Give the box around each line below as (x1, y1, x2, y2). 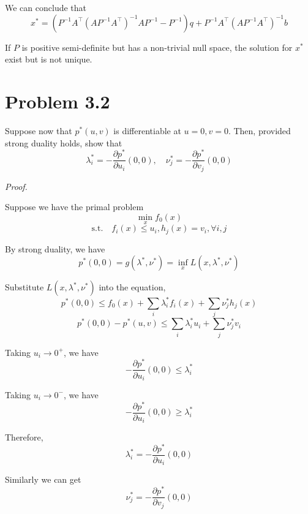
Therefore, (5, 431, 43, 444)
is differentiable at (113, 124, 181, 137)
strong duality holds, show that (5, 136, 122, 149)
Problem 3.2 (5, 88, 110, 113)
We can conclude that (5, 1, 86, 13)
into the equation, (99, 281, 166, 293)
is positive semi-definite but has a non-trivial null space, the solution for (21, 40, 293, 53)
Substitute (5, 281, 44, 293)
